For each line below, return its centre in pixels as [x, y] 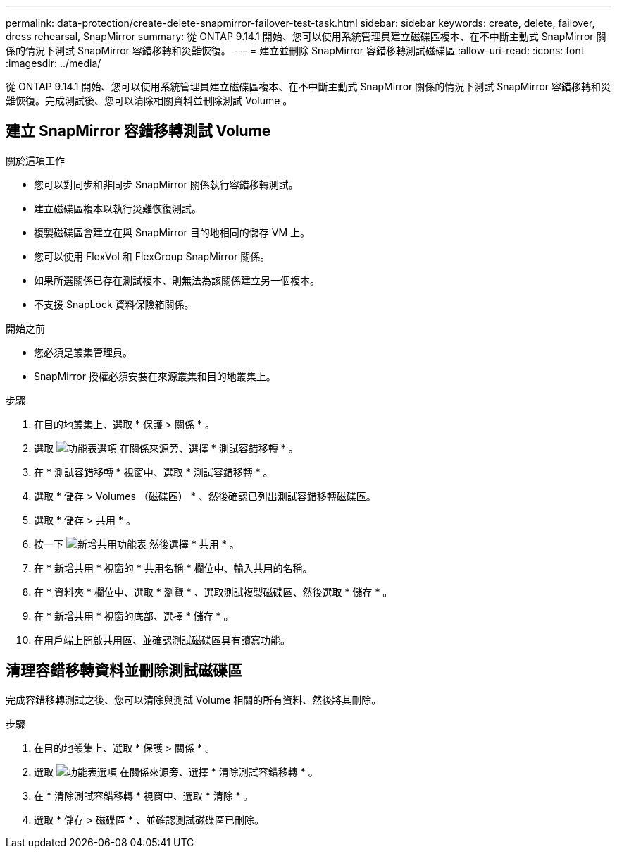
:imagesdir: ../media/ [54, 63]
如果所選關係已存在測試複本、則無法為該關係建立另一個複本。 [177, 280]
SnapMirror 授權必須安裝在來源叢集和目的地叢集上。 [155, 376]
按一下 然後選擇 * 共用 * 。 [137, 544]
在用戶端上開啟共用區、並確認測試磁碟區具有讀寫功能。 [162, 640]
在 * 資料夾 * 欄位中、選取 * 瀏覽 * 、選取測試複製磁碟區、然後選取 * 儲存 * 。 [213, 592]
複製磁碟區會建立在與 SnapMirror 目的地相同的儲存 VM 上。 [172, 232]
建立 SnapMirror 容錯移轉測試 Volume [138, 131]
